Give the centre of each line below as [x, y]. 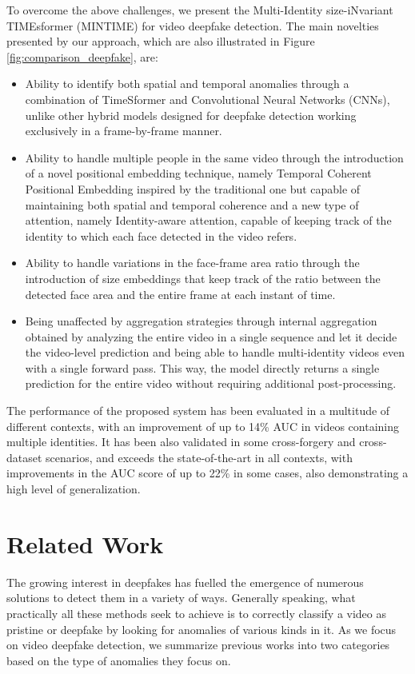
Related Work [85, 543]
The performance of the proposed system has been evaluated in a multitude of [198, 411]
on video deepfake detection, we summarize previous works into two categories [198, 645]
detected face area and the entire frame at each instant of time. [180, 294]
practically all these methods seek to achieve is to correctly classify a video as [197, 613]
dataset [24, 457]
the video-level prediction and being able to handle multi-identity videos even [215, 352]
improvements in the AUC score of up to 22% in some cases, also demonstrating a [207, 473]
